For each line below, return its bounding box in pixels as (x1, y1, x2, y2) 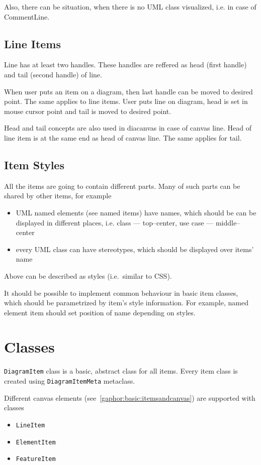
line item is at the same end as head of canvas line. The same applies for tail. (4, 132, 242, 143)
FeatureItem (16, 455, 56, 463)
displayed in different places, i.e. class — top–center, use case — (16, 217, 214, 227)
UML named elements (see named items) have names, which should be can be (16, 207, 256, 217)
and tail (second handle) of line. (4, 69, 102, 79)
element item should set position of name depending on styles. (4, 307, 196, 317)
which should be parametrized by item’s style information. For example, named (4, 297, 248, 308)
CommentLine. (4, 11, 50, 22)
